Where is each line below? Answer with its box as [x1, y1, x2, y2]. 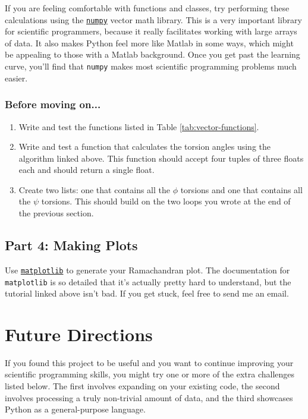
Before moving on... [5, 97, 101, 112]
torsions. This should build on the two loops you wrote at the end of [41, 195, 291, 207]
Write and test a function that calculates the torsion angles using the [18, 140, 271, 153]
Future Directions [5, 322, 153, 346]
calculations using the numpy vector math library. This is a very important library [5, 13, 302, 26]
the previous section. [18, 207, 94, 219]
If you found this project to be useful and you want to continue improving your [5, 356, 294, 368]
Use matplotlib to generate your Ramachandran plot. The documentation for [5, 263, 290, 276]
